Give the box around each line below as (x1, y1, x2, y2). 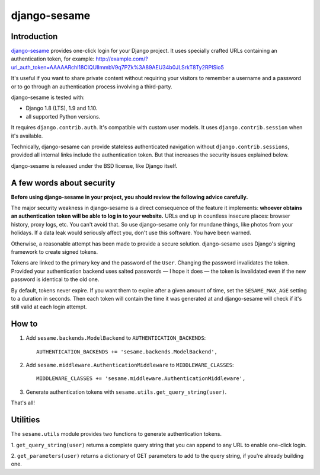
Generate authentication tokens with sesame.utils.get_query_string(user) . (25, 388, 227, 396)
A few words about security (11, 178, 116, 188)
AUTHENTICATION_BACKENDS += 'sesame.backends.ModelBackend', (36, 348, 217, 355)
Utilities (11, 415, 40, 425)
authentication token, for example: (11, 55, 95, 62)
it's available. (11, 132, 43, 139)
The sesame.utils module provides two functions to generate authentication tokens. (11, 431, 222, 438)
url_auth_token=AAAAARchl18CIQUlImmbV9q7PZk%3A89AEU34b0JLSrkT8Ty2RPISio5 (11, 63, 225, 71)
